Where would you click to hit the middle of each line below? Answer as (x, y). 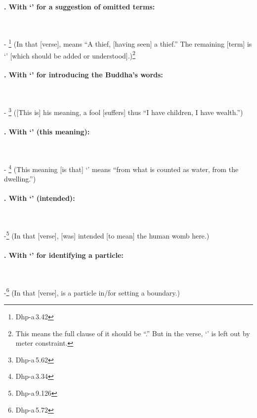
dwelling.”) (20, 179)
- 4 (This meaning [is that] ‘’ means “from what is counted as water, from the (121, 168)
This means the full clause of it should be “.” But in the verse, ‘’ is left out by (133, 333)
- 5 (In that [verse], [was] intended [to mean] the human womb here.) (107, 235)
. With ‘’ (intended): (40, 198)
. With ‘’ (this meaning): (47, 132)
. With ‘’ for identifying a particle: (64, 255)
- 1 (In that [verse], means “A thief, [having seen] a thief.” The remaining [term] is (128, 43)
